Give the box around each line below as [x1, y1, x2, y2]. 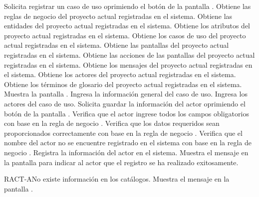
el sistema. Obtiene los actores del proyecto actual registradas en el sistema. [4, 69, 236, 80]
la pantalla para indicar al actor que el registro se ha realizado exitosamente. [4, 157, 239, 167]
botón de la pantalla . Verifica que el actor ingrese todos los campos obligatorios [4, 108, 249, 118]
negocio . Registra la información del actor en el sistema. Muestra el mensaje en [4, 147, 249, 157]
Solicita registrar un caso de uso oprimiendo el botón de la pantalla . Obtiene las [4, 1, 251, 11]
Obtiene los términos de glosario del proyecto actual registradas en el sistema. [4, 79, 242, 89]
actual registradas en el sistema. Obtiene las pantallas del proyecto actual [4, 40, 229, 50]
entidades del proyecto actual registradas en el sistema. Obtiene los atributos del [4, 20, 250, 31]
